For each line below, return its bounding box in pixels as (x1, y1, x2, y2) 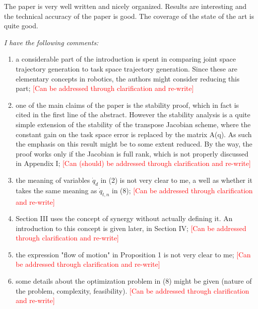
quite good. (4, 20, 38, 31)
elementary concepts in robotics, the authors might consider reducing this (15, 73, 240, 83)
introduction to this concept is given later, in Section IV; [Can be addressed (15, 223, 247, 233)
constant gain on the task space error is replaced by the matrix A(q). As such (15, 129, 252, 139)
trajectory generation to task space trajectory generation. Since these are (15, 63, 238, 74)
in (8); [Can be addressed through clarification (112, 185, 253, 195)
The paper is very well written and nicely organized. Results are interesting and (4, 1, 247, 11)
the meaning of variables (15, 174, 90, 185)
